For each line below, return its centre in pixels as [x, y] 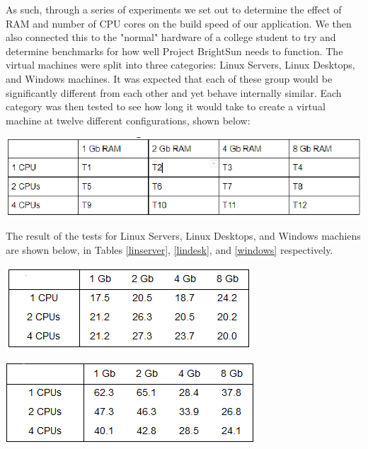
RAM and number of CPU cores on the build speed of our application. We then [179, 23]
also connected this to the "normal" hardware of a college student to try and [171, 37]
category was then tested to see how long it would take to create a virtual [166, 106]
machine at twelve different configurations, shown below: [128, 120]
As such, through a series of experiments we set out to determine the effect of [174, 9]
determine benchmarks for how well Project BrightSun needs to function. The [174, 51]
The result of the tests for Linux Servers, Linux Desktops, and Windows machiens [183, 236]
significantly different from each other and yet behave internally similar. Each [174, 92]
